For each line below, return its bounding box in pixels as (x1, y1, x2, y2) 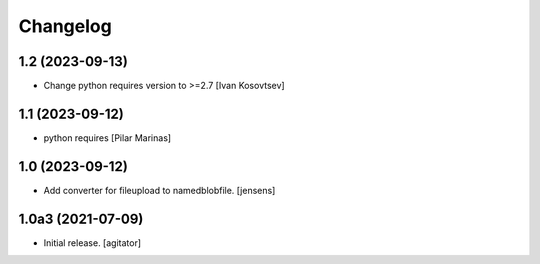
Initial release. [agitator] (43, 236, 142, 249)
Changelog (18, 15, 112, 37)
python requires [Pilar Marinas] (43, 131, 172, 144)
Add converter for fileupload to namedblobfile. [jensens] (43, 184, 276, 196)
